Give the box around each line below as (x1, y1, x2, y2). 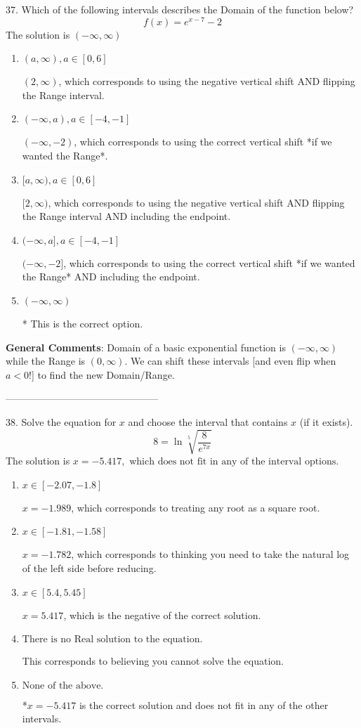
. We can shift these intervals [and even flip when (124, 353, 336, 368)
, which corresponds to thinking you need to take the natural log (71, 547, 350, 561)
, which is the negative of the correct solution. (63, 607, 261, 622)
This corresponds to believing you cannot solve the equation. (22, 654, 284, 668)
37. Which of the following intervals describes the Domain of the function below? (6, 2, 354, 16)
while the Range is (6, 353, 86, 368)
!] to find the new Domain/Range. (29, 367, 175, 382)
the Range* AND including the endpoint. (22, 269, 200, 284)
